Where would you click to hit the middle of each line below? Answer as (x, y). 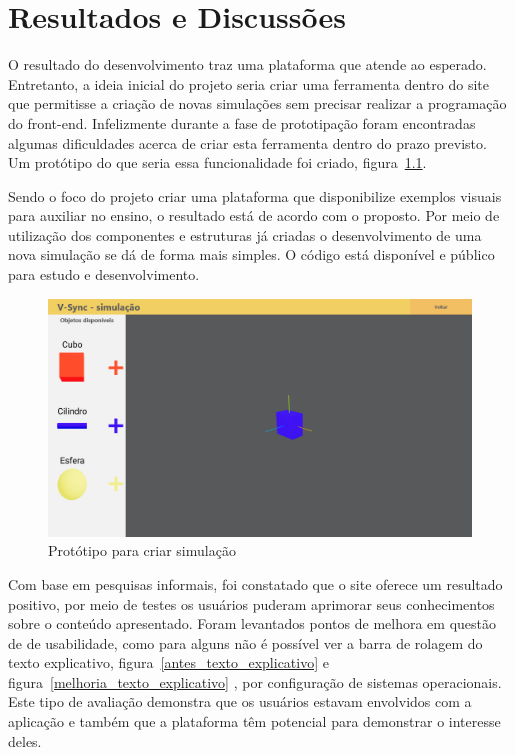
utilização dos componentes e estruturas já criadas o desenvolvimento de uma (245, 234)
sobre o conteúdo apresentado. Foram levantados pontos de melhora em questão (252, 623)
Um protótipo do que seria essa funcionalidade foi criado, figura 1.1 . (217, 162)
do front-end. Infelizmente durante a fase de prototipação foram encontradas (242, 122)
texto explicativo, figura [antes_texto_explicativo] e (168, 662)
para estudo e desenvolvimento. (104, 274)
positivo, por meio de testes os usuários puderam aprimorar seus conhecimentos (251, 603)
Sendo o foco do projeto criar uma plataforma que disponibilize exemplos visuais (255, 195)
